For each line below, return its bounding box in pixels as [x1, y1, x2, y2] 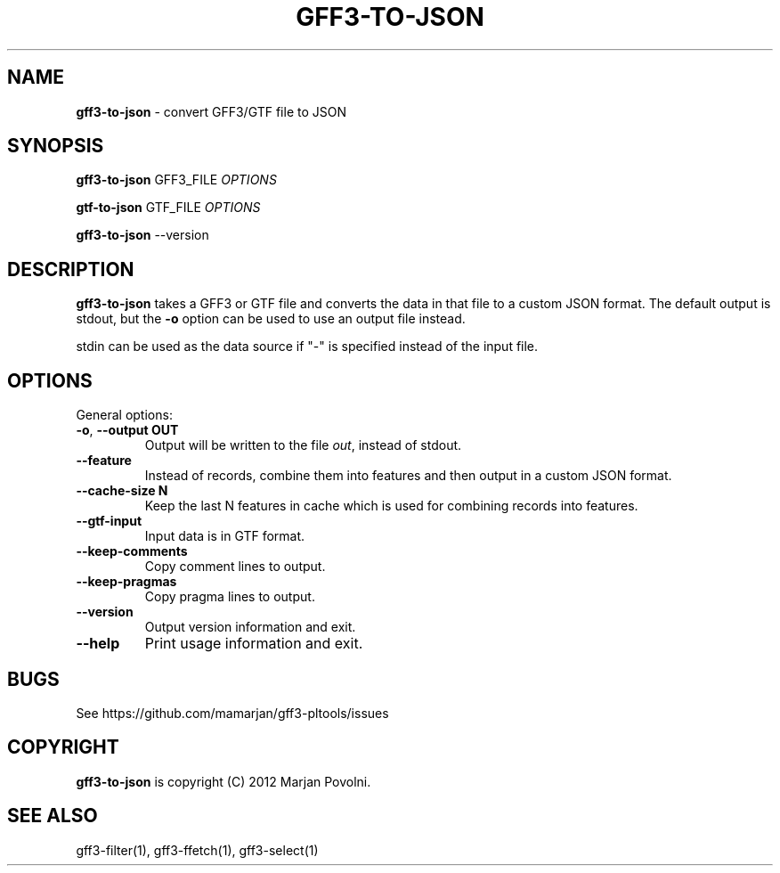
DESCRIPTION [7, 257, 134, 281]
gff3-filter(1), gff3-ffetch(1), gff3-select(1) [76, 842, 319, 858]
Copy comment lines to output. [144, 559, 326, 575]
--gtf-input [76, 513, 142, 529]
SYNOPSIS [7, 135, 104, 158]
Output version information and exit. [144, 619, 356, 635]
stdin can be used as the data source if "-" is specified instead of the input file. [76, 339, 539, 355]
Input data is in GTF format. [144, 528, 305, 544]
